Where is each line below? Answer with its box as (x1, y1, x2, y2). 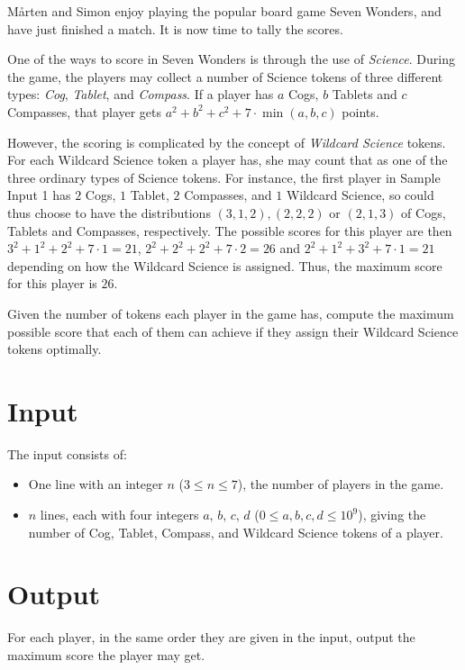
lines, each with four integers (40, 505, 199, 523)
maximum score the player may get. (7, 645, 205, 664)
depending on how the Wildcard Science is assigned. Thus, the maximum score (7, 256, 442, 275)
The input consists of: (7, 444, 127, 463)
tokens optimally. (7, 340, 102, 358)
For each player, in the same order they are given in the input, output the (7, 628, 415, 647)
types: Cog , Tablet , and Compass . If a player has (7, 85, 274, 104)
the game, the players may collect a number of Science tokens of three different (7, 67, 443, 86)
